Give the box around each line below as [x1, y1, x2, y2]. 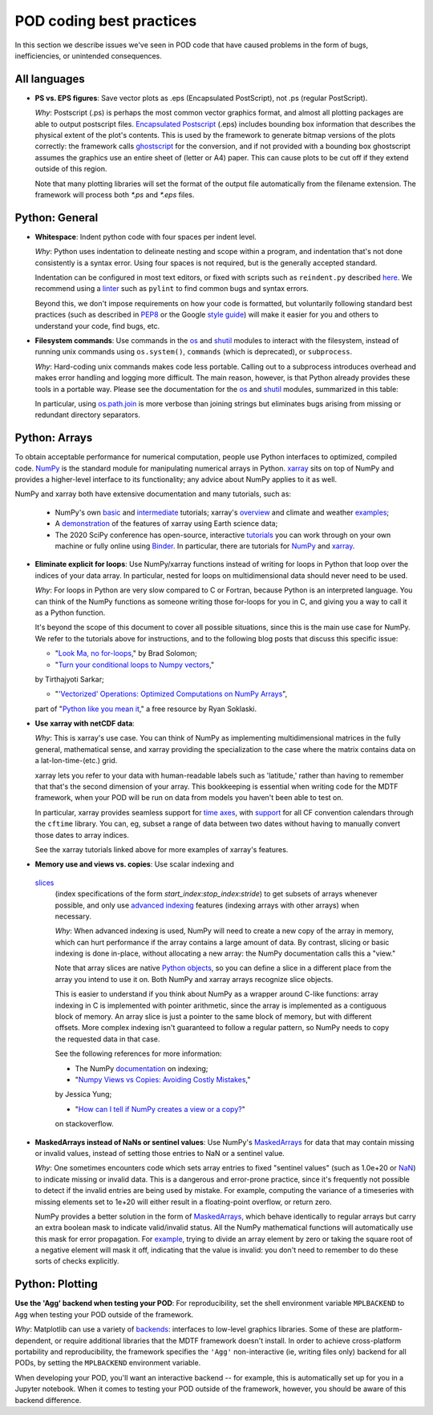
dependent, [14, 1336, 54, 1345]
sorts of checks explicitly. [34, 1256, 119, 1266]
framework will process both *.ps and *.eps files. [34, 189, 195, 200]
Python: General [14, 211, 99, 224]
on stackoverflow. [55, 1119, 114, 1129]
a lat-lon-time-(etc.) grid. [34, 756, 118, 766]
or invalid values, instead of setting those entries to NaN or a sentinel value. [34, 1148, 285, 1158]
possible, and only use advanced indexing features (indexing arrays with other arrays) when [55, 900, 360, 910]
